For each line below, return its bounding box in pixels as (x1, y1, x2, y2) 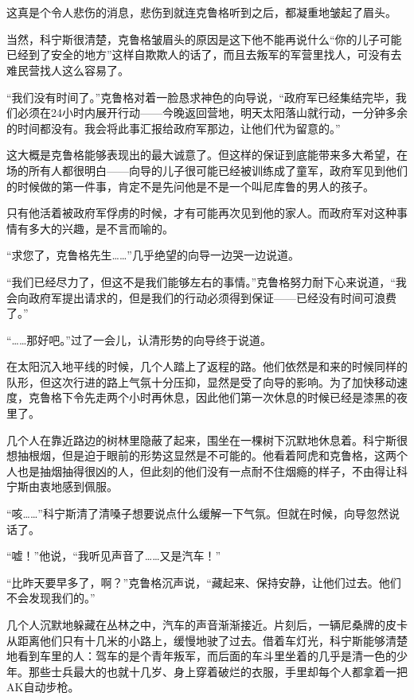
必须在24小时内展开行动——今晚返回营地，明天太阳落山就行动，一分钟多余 (17, 104, 408, 121)
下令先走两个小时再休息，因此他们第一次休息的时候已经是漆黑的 (61, 389, 396, 406)
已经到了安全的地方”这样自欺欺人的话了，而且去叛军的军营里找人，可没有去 (6, 46, 402, 63)
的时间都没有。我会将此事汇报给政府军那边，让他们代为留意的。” (6, 119, 341, 136)
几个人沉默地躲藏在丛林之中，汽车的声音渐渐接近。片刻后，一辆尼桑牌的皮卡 (6, 616, 408, 632)
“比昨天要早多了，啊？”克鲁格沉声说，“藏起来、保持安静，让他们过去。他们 (6, 574, 401, 590)
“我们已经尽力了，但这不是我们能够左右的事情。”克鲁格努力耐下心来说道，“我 (6, 273, 407, 290)
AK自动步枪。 (6, 679, 80, 695)
